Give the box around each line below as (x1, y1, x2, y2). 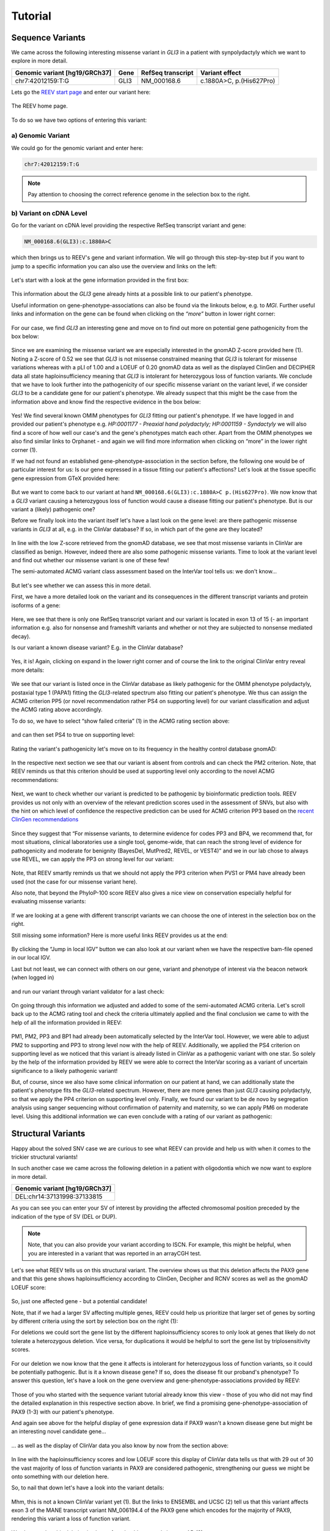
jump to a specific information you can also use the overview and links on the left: (11, 262, 217, 269)
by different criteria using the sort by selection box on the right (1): (11, 1317, 178, 1325)
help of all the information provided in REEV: (11, 1018, 122, 1026)
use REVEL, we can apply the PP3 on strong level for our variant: (11, 855, 174, 863)
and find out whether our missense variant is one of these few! (11, 556, 169, 563)
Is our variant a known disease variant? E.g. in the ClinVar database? (11, 644, 183, 652)
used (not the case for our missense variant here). (11, 878, 137, 885)
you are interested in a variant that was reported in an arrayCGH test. (28, 1249, 202, 1257)
